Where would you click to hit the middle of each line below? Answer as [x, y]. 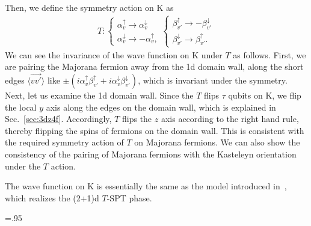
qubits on [245, 95]
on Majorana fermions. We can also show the [217, 142]
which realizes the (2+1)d [52, 197]
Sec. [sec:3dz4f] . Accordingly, [58, 119]
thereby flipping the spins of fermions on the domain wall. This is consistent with [155, 130]
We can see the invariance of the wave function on [97, 54]
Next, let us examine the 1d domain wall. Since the [99, 95]
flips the [137, 119]
